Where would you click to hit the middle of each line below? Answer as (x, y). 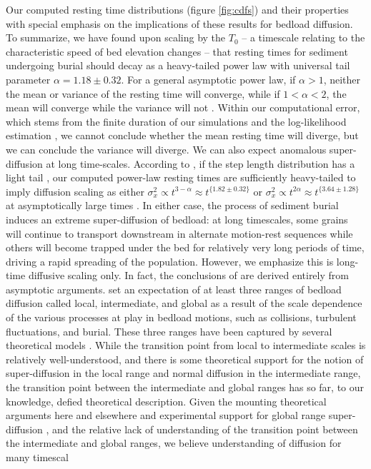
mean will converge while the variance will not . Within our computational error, (183, 107)
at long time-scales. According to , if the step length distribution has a (201, 163)
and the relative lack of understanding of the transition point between (205, 429)
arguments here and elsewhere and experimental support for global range (165, 415)
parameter (28, 79)
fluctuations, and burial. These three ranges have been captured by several (169, 331)
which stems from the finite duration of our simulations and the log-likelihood (176, 121)
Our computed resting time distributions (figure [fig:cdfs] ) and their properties (177, 9)
